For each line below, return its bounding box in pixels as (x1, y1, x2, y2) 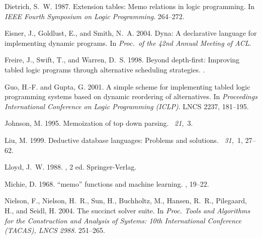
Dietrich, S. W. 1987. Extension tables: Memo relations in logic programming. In (5, 1, 255, 11)
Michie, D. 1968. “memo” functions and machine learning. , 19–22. (5, 178, 209, 189)
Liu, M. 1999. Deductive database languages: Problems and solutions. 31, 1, (5, 134, 243, 145)
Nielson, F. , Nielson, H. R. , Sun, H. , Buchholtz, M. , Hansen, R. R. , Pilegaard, (5, 195, 247, 206)
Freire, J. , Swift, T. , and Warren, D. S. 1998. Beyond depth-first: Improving (5, 54, 240, 65)
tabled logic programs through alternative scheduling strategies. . (5, 64, 205, 74)
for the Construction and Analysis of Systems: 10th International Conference (5, 215, 241, 225)
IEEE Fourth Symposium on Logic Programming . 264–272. (5, 11, 185, 21)
